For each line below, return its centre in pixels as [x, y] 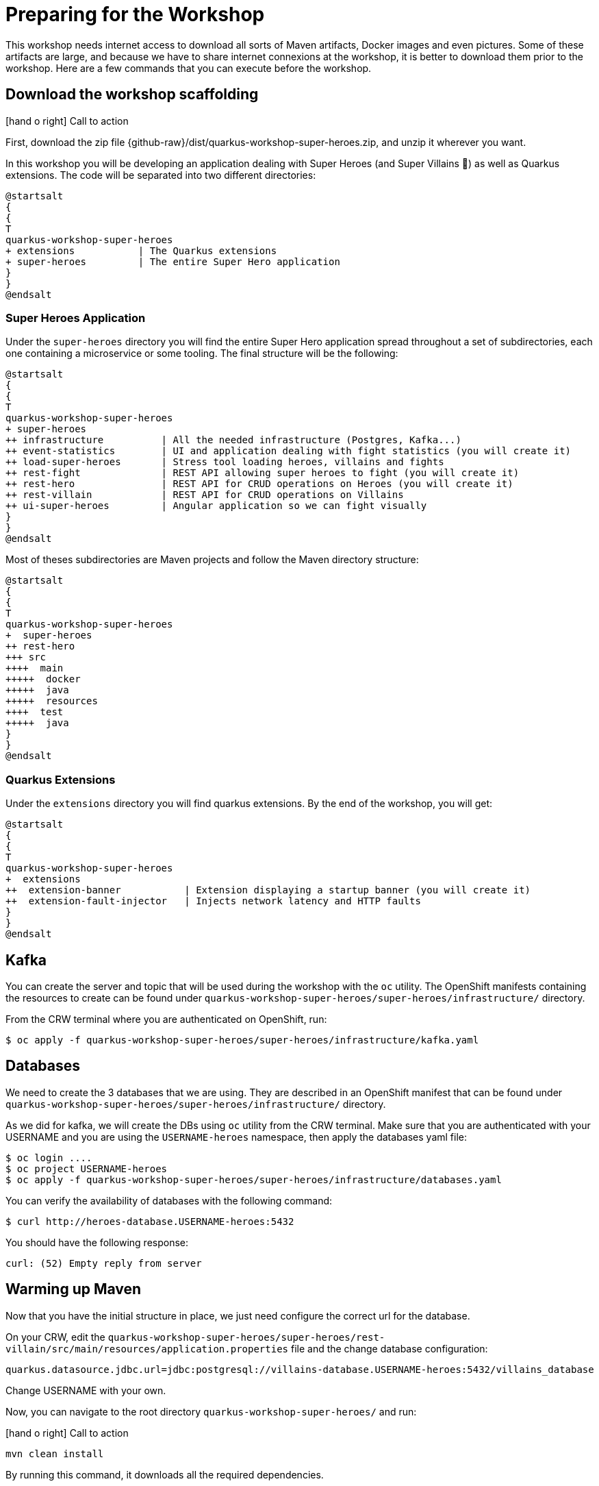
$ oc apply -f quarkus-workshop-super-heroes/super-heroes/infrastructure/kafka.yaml [242, 1040]
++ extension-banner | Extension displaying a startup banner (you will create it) [268, 890]
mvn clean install [55, 1453]
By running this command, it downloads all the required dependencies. [165, 1474]
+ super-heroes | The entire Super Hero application [173, 261]
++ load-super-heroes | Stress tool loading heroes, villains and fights [225, 462]
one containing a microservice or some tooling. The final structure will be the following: [202, 354]
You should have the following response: [97, 1242]
